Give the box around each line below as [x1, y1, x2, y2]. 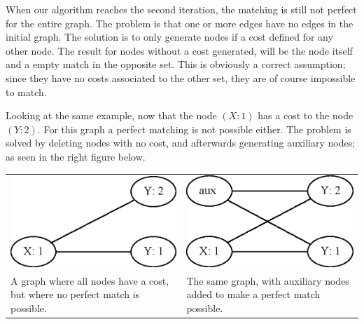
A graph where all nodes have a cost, [10, 273, 169, 288]
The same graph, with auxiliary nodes [186, 273, 349, 288]
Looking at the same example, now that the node [6, 108, 217, 123]
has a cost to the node [258, 108, 353, 123]
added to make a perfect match [186, 287, 321, 302]
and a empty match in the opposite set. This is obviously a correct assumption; [6, 57, 346, 72]
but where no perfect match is [10, 287, 140, 302]
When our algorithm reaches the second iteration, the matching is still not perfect [6, 2, 357, 16]
